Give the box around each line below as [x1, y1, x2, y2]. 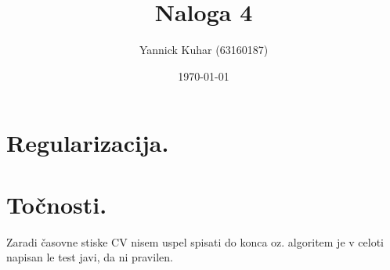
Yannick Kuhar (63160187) [139, 41, 269, 58]
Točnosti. [6, 188, 107, 220]
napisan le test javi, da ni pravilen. [6, 249, 173, 265]
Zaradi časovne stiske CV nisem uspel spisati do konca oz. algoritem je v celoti [6, 233, 384, 250]
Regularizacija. [6, 127, 169, 159]
